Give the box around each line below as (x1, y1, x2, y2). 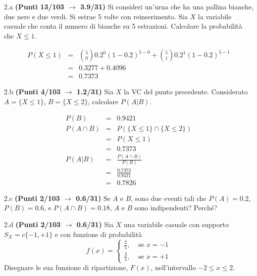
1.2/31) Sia (76, 86, 114, 97)
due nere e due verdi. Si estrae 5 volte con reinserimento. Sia (4, 11, 188, 21)
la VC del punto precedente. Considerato (124, 86, 248, 97)
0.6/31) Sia (76, 219, 114, 230)
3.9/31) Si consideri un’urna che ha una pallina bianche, (80, 1, 254, 11)
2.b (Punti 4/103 (4, 86, 61, 97)
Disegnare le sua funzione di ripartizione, (4, 262, 128, 273)
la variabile (198, 11, 232, 21)
